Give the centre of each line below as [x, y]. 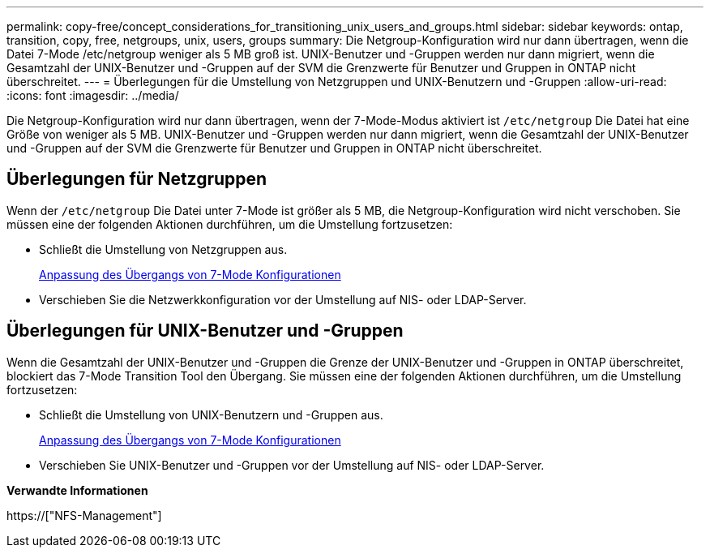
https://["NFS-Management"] [84, 515]
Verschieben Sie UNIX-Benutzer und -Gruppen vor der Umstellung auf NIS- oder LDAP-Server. [292, 465]
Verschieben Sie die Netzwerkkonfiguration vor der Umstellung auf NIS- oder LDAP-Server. [283, 299]
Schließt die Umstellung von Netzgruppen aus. [163, 249]
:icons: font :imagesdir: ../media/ [93, 95]
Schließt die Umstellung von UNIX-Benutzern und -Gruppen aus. [211, 414]
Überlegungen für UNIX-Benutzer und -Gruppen [205, 331]
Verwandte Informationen [77, 490]
